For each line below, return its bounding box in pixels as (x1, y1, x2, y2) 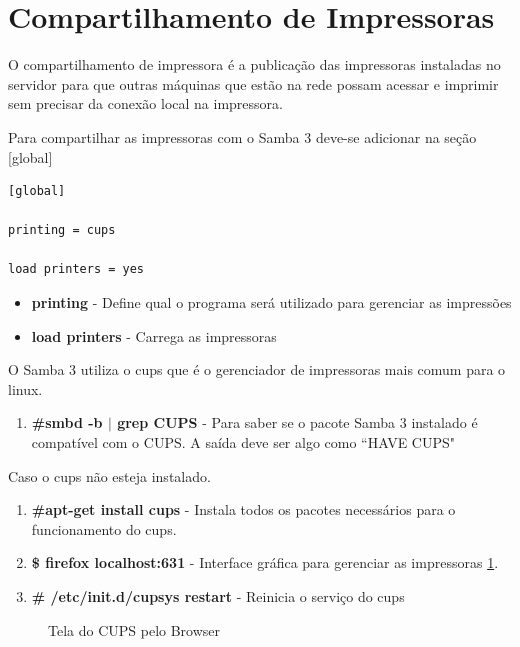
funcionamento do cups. (31, 518, 177, 539)
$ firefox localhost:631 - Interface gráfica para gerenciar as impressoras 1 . (31, 552, 499, 573)
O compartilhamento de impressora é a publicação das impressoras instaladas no (8, 54, 501, 75)
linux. (8, 378, 43, 399)
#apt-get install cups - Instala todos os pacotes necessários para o (31, 499, 456, 520)
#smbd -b (31, 412, 103, 433)
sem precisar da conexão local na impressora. (8, 93, 283, 114)
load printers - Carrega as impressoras (31, 325, 277, 346)
